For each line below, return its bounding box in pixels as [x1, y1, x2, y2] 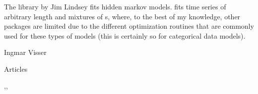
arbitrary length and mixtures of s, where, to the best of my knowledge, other [4, 11, 241, 21]
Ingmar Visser [4, 47, 47, 57]
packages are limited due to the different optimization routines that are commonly [4, 21, 254, 31]
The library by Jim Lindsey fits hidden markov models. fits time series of [4, 1, 226, 11]
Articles [4, 63, 28, 74]
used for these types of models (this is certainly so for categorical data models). [4, 30, 246, 41]
